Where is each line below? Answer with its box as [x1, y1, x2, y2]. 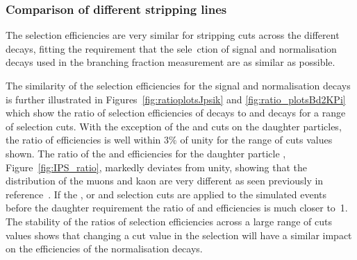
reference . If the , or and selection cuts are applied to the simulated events [6, 187, 327, 201]
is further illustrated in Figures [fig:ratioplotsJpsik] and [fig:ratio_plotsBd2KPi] [6, 92, 346, 106]
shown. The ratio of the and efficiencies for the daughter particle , [6, 146, 286, 160]
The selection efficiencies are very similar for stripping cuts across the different [6, 28, 340, 42]
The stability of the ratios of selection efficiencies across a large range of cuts [6, 214, 333, 228]
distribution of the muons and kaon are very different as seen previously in [6, 173, 324, 188]
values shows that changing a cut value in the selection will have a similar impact [6, 227, 352, 242]
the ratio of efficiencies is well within [6, 132, 161, 147]
